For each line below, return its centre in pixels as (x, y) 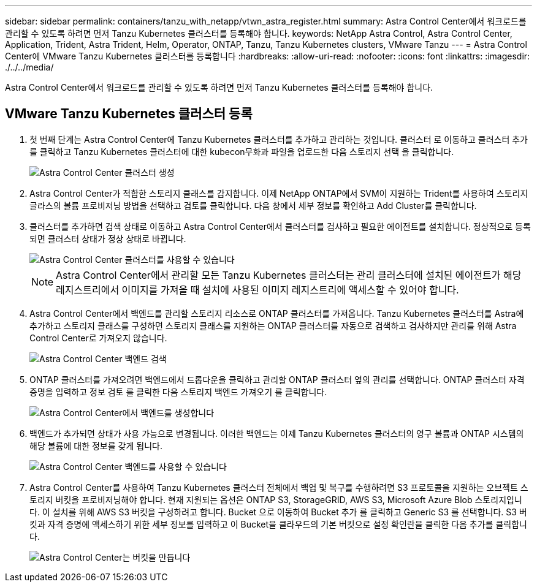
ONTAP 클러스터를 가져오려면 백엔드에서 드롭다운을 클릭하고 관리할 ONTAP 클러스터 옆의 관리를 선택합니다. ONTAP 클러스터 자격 (277, 379)
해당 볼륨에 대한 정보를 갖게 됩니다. (96, 445)
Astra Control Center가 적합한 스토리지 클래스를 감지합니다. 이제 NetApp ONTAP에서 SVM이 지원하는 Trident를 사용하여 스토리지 (279, 193)
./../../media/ (29, 67)
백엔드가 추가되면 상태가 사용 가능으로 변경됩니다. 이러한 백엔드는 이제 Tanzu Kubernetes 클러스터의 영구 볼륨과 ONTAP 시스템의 (277, 433)
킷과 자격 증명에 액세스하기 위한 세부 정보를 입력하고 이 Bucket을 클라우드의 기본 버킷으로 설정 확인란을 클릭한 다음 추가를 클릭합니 (278, 524)
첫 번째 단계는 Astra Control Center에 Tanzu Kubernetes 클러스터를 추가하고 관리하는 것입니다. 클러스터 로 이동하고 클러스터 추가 (279, 139)
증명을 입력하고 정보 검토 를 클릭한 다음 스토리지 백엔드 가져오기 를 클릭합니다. (178, 392)
